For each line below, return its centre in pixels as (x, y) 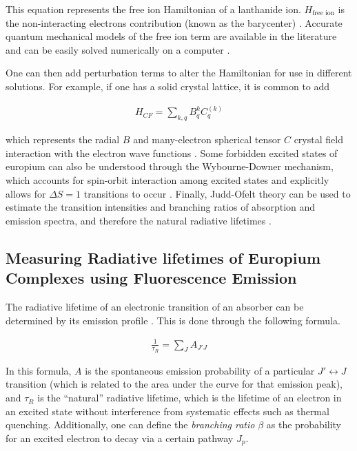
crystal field (318, 139)
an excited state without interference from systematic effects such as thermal (167, 411)
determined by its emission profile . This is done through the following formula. (173, 320)
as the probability (304, 424)
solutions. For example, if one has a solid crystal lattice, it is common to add (168, 86)
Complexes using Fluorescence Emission (151, 278)
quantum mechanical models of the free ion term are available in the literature (171, 36)
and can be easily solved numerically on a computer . (118, 49)
